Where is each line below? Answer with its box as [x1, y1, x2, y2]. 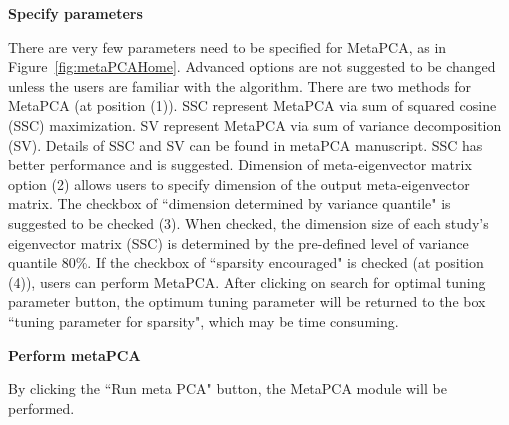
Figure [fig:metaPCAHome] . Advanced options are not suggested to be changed [8, 56, 496, 77]
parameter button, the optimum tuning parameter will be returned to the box [8, 291, 486, 312]
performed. [8, 397, 75, 418]
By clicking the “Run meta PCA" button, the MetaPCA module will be [8, 378, 447, 399]
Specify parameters [8, 3, 143, 23]
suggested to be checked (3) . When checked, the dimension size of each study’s [8, 212, 489, 233]
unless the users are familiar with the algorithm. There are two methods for [8, 75, 472, 96]
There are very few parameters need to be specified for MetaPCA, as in [8, 36, 447, 57]
